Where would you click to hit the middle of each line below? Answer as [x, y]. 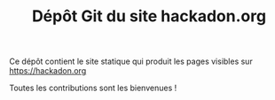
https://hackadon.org [48, 71]
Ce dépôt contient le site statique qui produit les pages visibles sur [131, 62]
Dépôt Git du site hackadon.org [149, 16]
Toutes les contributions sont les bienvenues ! [93, 88]
